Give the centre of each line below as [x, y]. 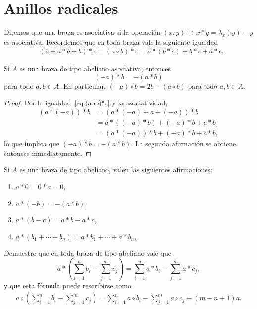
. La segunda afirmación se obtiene [183, 143]
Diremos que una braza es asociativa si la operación [82, 32]
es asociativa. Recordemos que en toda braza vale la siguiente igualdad [111, 41]
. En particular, [82, 85]
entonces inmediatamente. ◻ [48, 153]
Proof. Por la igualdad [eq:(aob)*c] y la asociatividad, [86, 102]
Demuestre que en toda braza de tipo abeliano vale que [88, 253]
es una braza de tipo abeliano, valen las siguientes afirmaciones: [116, 170]
